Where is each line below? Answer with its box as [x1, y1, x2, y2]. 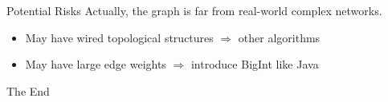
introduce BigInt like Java [190, 56, 319, 73]
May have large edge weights [25, 56, 166, 73]
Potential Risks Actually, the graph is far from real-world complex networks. [6, 2, 382, 18]
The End [6, 82, 50, 99]
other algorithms [238, 29, 321, 45]
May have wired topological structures [25, 29, 214, 45]
